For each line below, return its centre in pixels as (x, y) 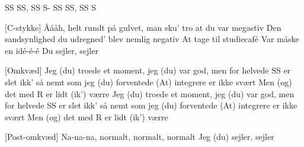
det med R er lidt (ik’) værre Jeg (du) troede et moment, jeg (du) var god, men (150, 93)
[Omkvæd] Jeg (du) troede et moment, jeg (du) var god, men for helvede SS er (148, 70)
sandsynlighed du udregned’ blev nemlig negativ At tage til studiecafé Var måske (152, 39)
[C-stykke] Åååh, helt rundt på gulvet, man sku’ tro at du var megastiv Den (143, 27)
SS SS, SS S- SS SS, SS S (51, 7)
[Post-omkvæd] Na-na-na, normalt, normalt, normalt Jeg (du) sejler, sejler (140, 137)
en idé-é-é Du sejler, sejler (52, 50)
